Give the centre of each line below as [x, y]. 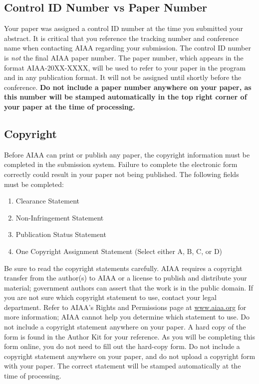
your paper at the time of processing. [70, 106]
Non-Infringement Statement [60, 217]
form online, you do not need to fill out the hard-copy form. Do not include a [122, 346]
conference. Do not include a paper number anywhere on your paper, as [128, 87]
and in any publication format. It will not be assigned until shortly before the [123, 77]
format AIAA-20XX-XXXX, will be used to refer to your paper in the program [125, 67]
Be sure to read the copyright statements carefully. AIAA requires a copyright [123, 268]
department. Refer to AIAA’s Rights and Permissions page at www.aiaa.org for [125, 307]
